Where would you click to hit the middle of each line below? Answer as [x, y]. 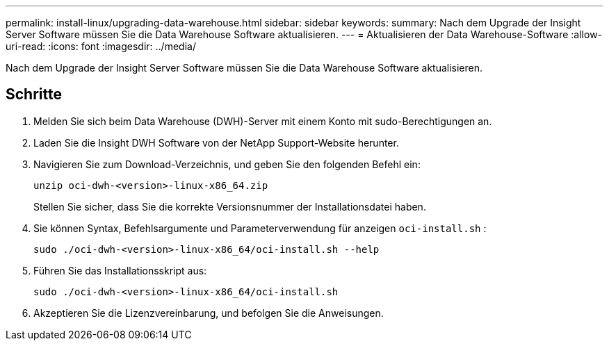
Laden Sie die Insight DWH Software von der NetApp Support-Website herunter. [216, 142]
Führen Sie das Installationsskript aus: [120, 270]
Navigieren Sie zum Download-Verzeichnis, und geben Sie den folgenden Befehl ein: [227, 164]
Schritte [34, 94]
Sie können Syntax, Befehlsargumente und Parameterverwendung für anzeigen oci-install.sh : [260, 228]
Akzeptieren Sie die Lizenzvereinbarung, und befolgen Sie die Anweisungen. [209, 313]
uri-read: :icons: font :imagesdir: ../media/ [101, 46]
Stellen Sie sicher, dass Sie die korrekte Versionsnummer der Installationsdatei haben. [230, 206]
